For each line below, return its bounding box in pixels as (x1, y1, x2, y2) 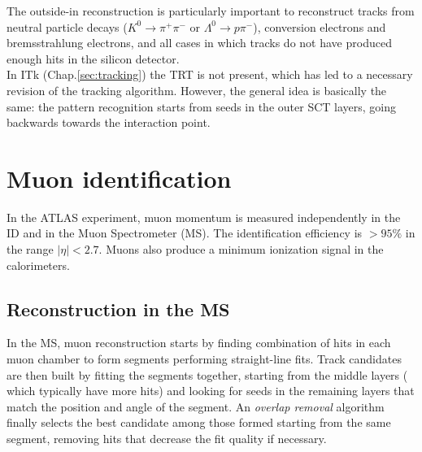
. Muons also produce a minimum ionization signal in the (98, 241, 384, 258)
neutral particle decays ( (7, 18, 128, 35)
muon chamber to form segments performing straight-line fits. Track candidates (7, 350, 402, 367)
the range (7, 241, 54, 258)
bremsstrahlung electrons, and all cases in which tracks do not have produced (7, 34, 392, 51)
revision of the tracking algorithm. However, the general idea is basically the (7, 81, 387, 98)
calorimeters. (7, 256, 70, 273)
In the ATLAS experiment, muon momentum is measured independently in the (7, 208, 401, 225)
